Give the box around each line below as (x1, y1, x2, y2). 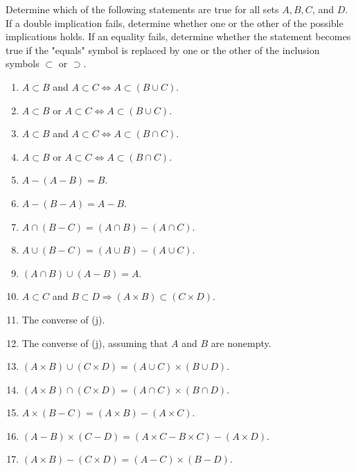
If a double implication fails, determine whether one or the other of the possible (6, 15, 344, 30)
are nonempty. (211, 335, 272, 350)
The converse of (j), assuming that (21, 335, 168, 350)
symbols (6, 56, 39, 71)
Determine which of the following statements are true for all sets (6, 2, 279, 16)
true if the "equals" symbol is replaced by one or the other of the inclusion (6, 42, 320, 57)
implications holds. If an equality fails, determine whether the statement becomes (6, 29, 351, 44)
